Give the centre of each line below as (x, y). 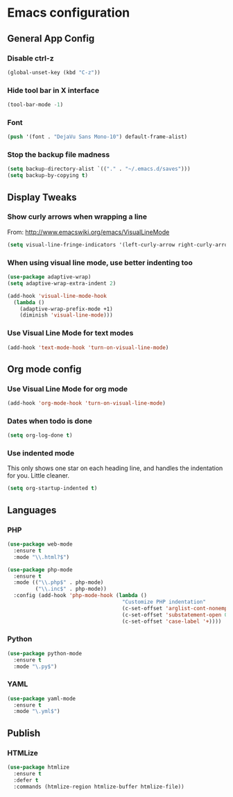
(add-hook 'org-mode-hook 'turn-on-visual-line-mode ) (87, 403)
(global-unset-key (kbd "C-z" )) (54, 72)
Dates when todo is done (50, 421)
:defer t (26, 780)
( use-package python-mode (44, 653)
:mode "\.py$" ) (35, 666)
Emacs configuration (69, 13)
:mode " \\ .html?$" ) (42, 557)
